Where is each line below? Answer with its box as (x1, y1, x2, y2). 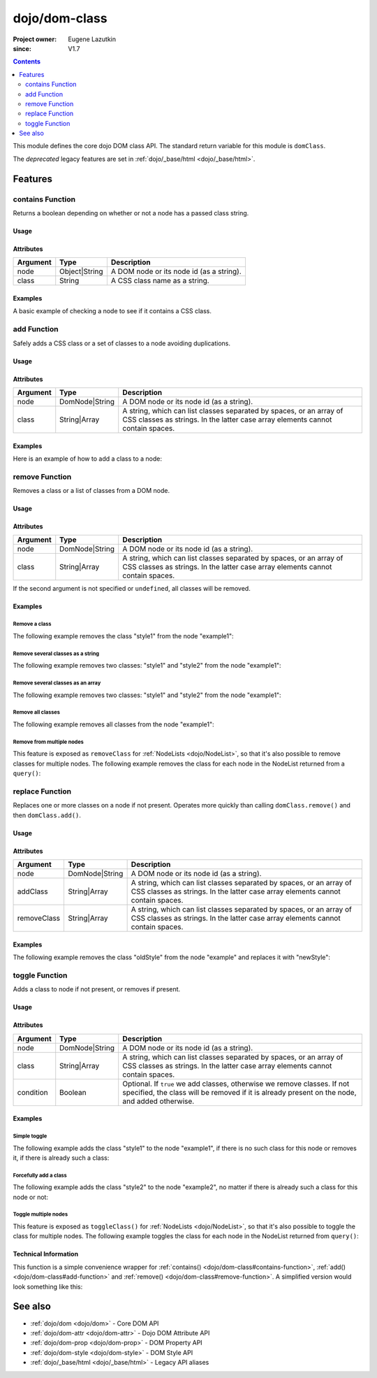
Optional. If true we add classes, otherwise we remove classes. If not (122, 1079, 350, 1089)
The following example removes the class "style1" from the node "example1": (13, 631, 234, 640)
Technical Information (13, 1250, 79, 1258)
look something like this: (13, 1282, 83, 1291)
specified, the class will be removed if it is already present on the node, (122, 1087, 357, 1097)
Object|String (59, 266, 104, 276)
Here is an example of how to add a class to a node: (13, 454, 162, 463)
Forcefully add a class (13, 1172, 68, 1179)
